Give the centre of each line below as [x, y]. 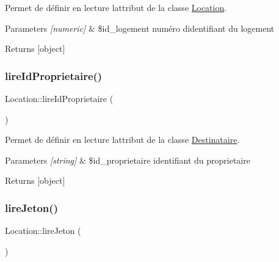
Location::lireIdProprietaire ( [59, 98]
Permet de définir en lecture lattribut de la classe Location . [116, 7]
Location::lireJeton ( [43, 231]
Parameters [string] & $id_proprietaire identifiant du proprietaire [128, 160]
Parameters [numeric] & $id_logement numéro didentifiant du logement [140, 28]
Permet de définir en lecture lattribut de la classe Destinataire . [122, 140]
